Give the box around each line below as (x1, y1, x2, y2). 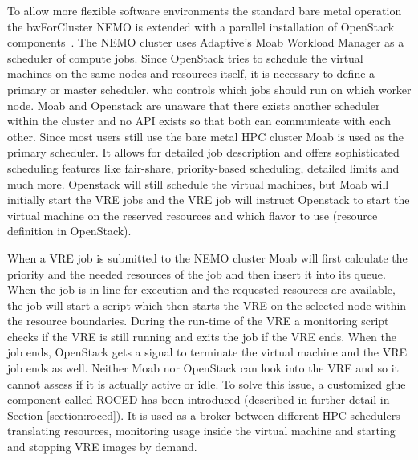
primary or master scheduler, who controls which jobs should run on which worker (7, 80, 412, 97)
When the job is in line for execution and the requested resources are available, (7, 281, 396, 298)
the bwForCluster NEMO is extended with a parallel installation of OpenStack (7, 18, 395, 35)
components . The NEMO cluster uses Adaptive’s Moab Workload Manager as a (7, 34, 404, 51)
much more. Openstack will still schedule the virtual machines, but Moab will (7, 175, 389, 192)
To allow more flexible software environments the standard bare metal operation (7, 2, 402, 18)
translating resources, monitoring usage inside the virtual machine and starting (7, 422, 396, 439)
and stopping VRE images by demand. (7, 438, 197, 455)
